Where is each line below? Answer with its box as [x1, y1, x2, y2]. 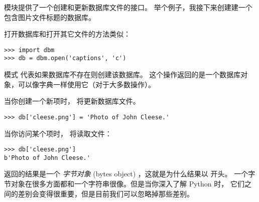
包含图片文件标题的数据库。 [4, 12, 95, 22]
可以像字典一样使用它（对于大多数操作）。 [18, 79, 155, 89]
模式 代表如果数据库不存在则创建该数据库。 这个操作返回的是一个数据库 [4, 69, 241, 80]
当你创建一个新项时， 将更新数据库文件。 [4, 96, 140, 106]
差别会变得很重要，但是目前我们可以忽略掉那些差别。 [18, 188, 194, 198]
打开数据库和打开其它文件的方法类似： [4, 29, 131, 39]
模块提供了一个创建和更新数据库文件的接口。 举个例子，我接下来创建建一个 [4, 2, 252, 12]
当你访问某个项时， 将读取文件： [4, 128, 112, 138]
